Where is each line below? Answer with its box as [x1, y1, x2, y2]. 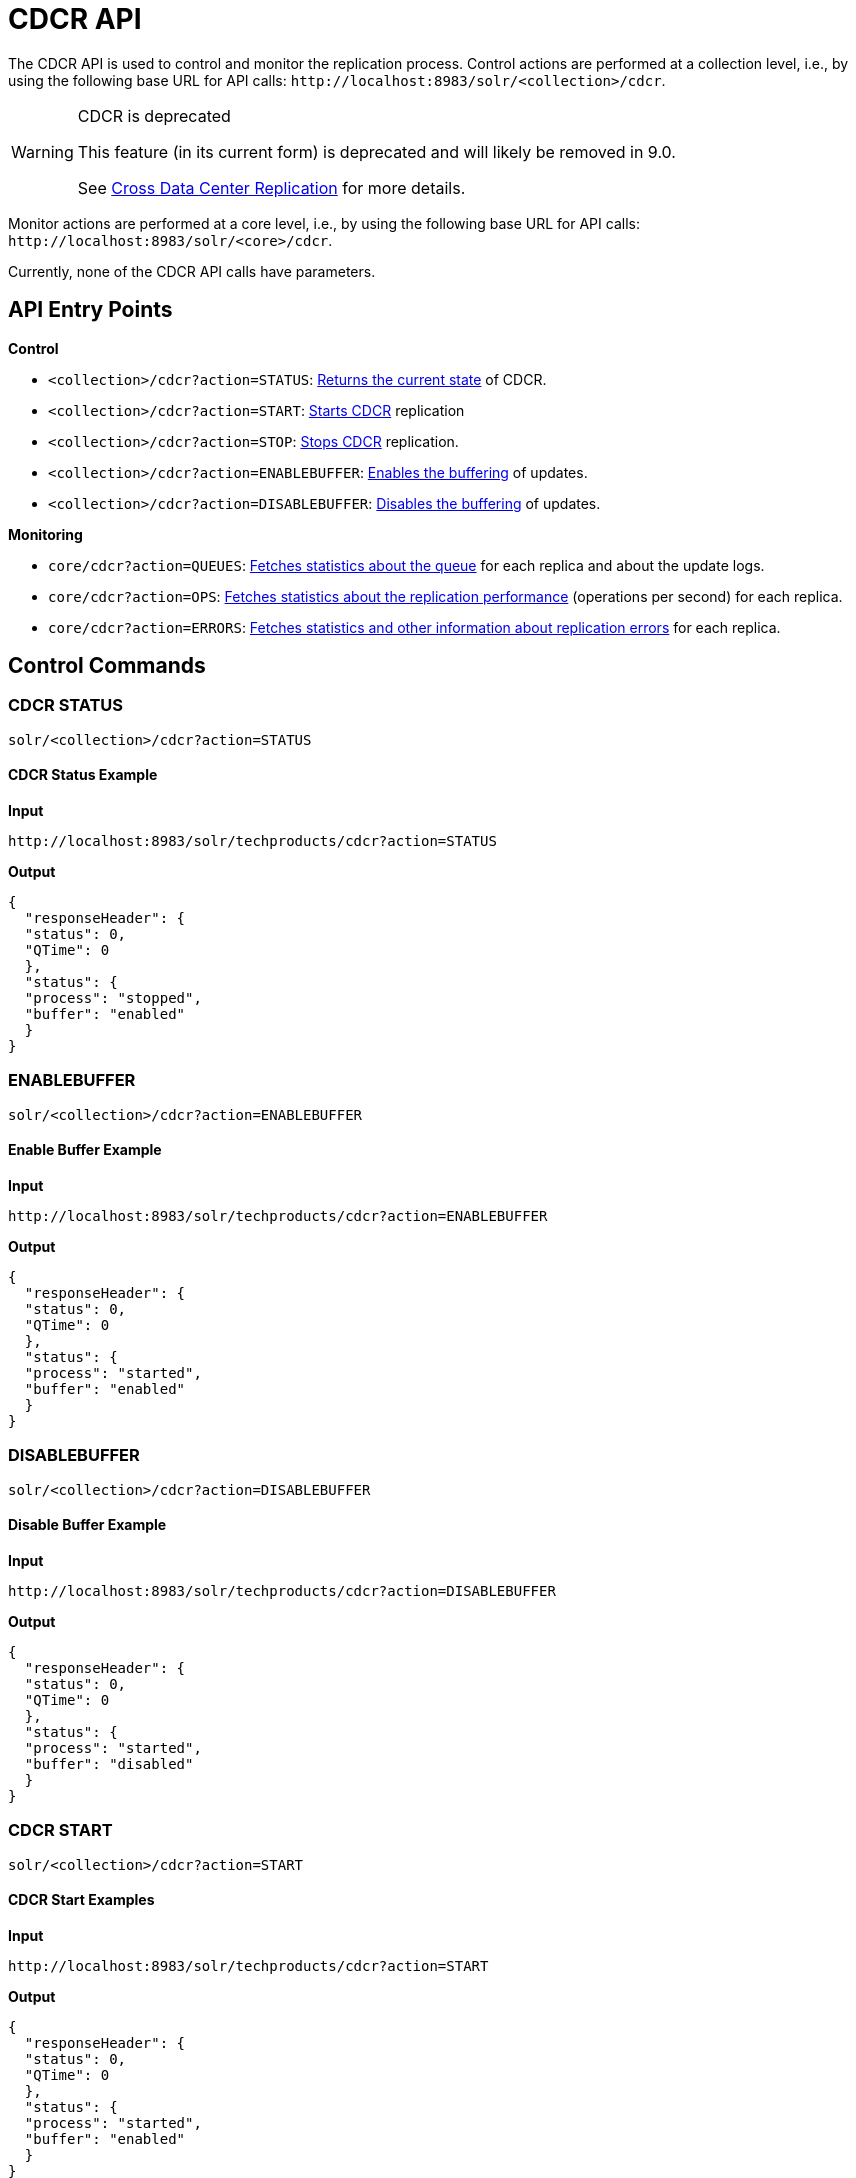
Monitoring [8, 525, 83, 543]
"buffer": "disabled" [24, 1755, 194, 1772]
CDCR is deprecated [77, 105, 231, 126]
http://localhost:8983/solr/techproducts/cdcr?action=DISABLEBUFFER [8, 1582, 556, 1599]
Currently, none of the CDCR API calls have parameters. [8, 262, 376, 280]
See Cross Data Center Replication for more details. [77, 177, 466, 198]
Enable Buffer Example [8, 1141, 162, 1159]
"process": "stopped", [24, 990, 202, 1007]
